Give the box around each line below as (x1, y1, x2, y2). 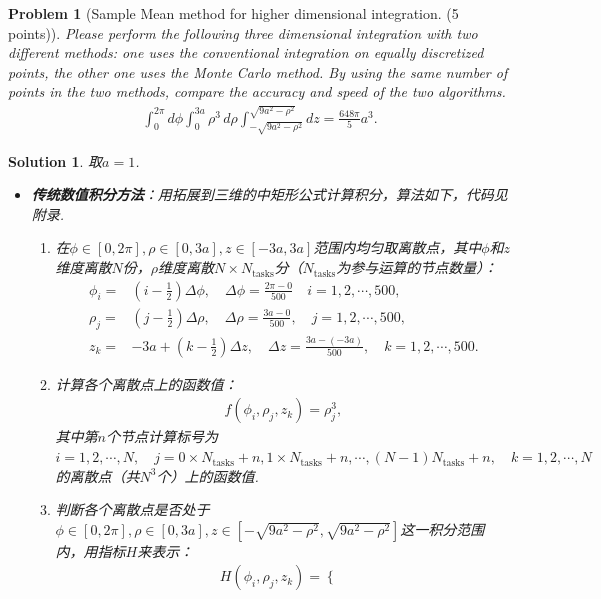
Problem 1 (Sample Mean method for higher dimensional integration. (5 (8, 3, 459, 23)
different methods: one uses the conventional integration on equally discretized (8, 42, 484, 63)
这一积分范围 (400, 518, 485, 539)
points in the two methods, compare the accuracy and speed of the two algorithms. (8, 81, 506, 102)
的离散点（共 (55, 465, 140, 486)
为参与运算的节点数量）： (336, 257, 498, 278)
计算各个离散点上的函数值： (55, 373, 238, 394)
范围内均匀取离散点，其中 (313, 237, 482, 258)
